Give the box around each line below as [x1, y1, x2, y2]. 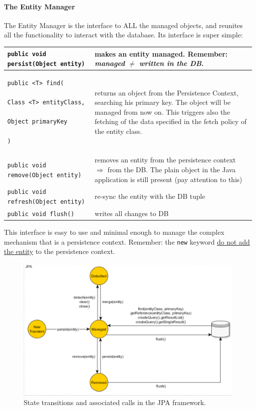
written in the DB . [139, 58, 204, 68]
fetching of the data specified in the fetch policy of [95, 116, 247, 126]
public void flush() [7, 211, 75, 218]
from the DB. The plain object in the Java [107, 164, 236, 175]
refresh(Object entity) [7, 198, 85, 206]
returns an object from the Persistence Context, [95, 87, 239, 97]
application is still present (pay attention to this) [95, 174, 243, 184]
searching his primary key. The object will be [95, 97, 231, 107]
